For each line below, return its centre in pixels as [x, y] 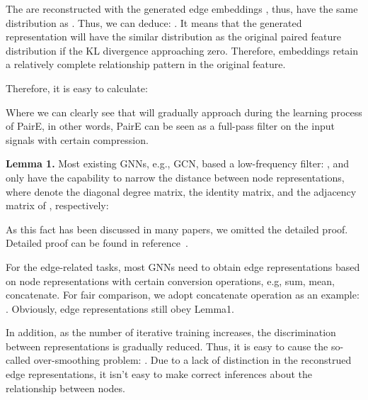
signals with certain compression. [77, 139]
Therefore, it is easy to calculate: [77, 88]
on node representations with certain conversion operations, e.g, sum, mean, [170, 280]
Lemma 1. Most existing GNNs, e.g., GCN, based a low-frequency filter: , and [178, 163]
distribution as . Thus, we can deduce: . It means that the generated [154, 22]
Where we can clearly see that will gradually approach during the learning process [184, 112]
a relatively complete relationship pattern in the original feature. [146, 64]
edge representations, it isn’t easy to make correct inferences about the [159, 374]
